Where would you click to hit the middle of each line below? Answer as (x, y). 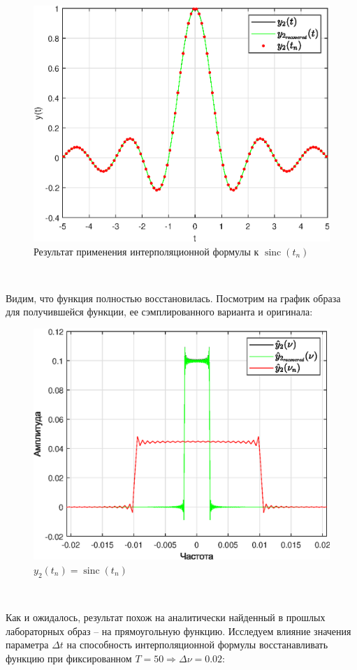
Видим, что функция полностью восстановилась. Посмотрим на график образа (173, 298)
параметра (27, 645)
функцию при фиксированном (69, 658)
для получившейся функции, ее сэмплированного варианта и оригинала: (159, 312)
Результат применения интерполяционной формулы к (146, 251)
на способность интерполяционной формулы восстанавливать (197, 645)
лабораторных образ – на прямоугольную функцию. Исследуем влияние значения (178, 631)
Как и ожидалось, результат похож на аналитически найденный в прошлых (166, 617)
